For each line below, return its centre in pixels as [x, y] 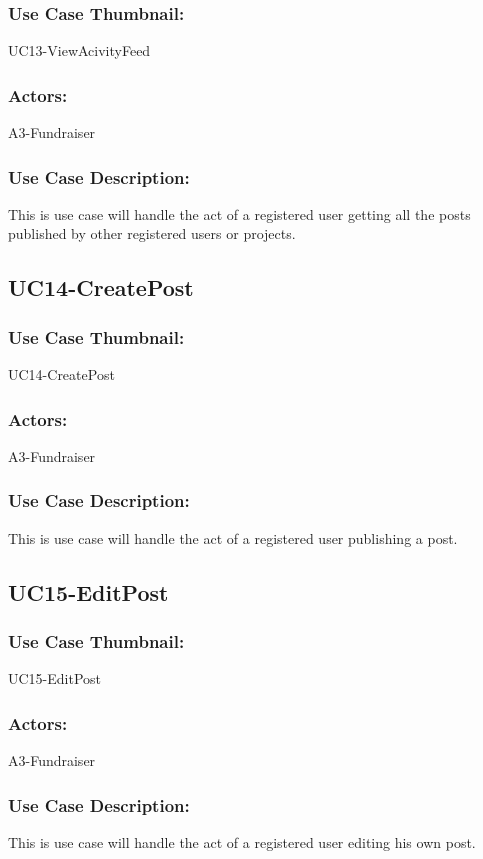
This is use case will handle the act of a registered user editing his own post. [242, 841]
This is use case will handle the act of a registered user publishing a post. [233, 537]
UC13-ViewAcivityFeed [79, 50]
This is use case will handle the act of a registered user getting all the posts [239, 213]
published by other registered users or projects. [152, 233]
